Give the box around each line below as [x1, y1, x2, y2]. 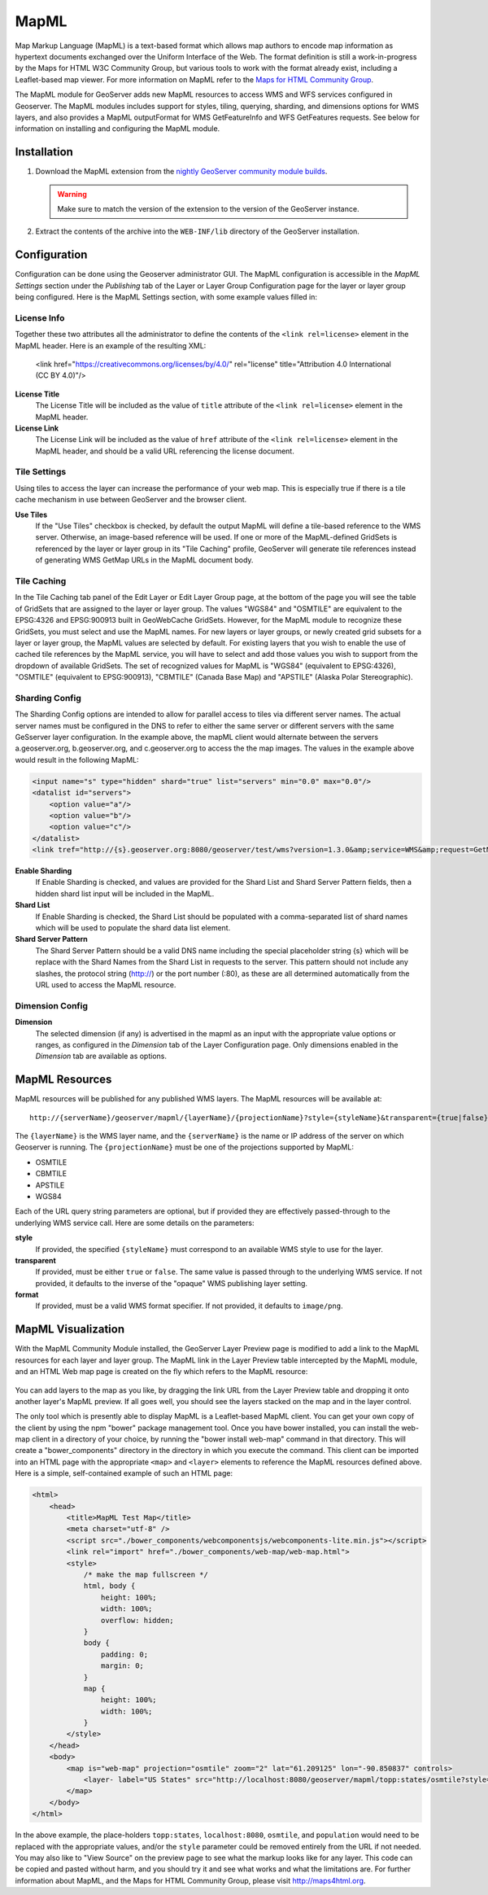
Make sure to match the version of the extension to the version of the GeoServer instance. [57, 204, 359, 213]
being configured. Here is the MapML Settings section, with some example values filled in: [15, 292, 317, 302]
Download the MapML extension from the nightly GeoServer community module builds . [35, 167, 328, 177]
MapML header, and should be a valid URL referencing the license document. [35, 446, 294, 456]
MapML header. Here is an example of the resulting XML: [15, 340, 207, 350]
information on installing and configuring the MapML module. [15, 124, 220, 133]
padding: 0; [100, 1649, 149, 1659]
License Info [15, 312, 65, 323]
